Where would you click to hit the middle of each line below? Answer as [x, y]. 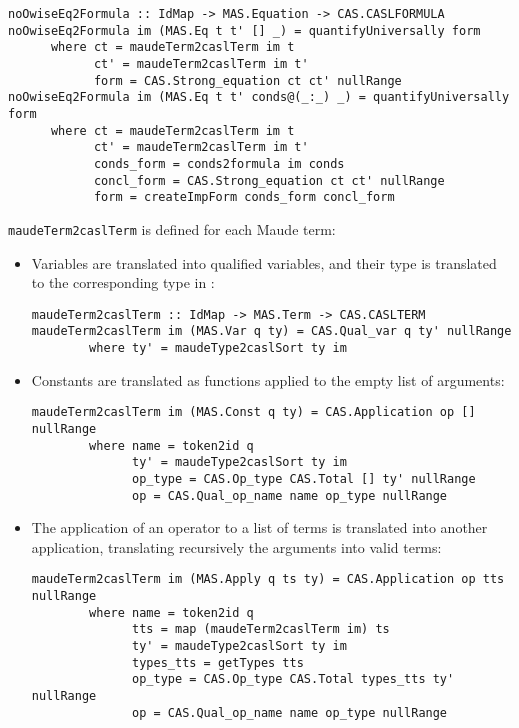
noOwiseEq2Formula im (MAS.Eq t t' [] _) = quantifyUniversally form [244, 30]
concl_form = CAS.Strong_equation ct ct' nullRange [269, 180]
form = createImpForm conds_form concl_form [244, 197]
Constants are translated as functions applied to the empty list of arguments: [268, 379]
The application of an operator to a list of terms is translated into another [259, 527]
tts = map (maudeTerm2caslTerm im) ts [261, 629]
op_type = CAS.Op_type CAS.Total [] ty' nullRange [304, 478]
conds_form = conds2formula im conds [219, 163]
